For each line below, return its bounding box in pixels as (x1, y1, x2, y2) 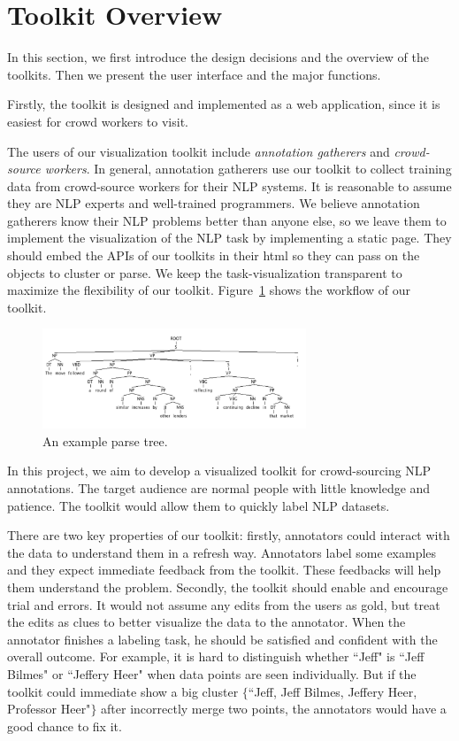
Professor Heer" (7, 699, 91, 718)
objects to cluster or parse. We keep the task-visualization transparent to (7, 263, 402, 282)
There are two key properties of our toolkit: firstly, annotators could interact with (7, 526, 450, 544)
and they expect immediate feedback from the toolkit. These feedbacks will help (7, 560, 441, 579)
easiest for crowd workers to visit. (7, 112, 188, 130)
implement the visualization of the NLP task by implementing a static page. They (7, 228, 452, 247)
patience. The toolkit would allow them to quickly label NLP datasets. (7, 496, 390, 514)
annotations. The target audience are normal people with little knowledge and (7, 478, 431, 497)
